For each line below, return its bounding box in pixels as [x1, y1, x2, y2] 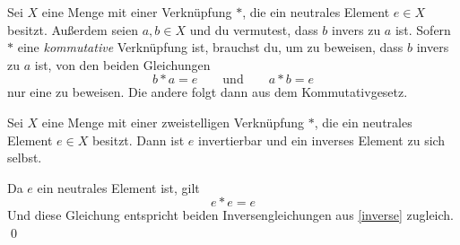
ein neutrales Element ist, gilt [37, 178, 200, 197]
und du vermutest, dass [189, 20, 318, 39]
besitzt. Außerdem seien [7, 20, 139, 39]
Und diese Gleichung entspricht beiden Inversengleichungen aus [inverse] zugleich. [7, 206, 454, 224]
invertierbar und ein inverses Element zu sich [198, 130, 446, 149]
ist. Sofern [395, 20, 451, 39]
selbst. [7, 148, 42, 167]
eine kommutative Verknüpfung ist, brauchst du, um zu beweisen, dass [17, 38, 404, 57]
